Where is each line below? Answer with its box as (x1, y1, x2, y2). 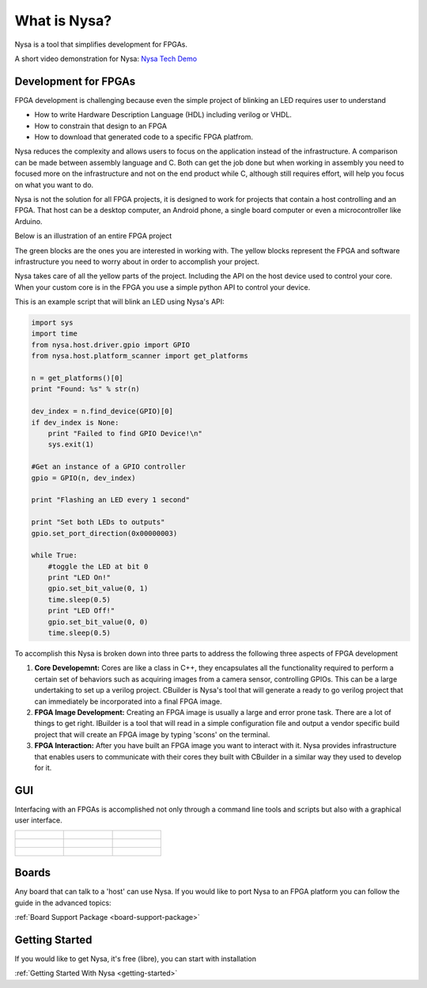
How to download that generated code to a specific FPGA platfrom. (34, 132, 253, 142)
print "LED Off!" (47, 606, 115, 615)
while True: (31, 551, 78, 560)
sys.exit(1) (47, 440, 95, 449)
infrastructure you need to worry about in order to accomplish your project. (14, 256, 260, 266)
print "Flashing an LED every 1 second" (31, 496, 190, 504)
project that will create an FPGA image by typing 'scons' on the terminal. (34, 729, 270, 739)
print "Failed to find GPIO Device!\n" (47, 428, 203, 438)
